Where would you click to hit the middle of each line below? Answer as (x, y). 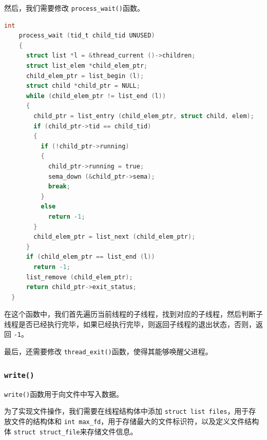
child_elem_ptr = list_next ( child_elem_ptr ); (115, 237)
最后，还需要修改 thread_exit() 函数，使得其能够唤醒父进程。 (108, 351)
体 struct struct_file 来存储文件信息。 (71, 431)
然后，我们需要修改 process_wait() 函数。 (74, 8)
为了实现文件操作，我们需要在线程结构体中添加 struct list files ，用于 (127, 411)
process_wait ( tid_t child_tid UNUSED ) (87, 36)
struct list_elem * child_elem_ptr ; (87, 66)
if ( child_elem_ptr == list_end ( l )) (90, 257)
